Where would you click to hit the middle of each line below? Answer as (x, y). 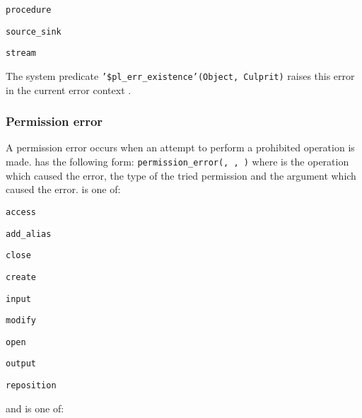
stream (21, 53)
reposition (31, 386)
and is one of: (35, 408)
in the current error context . (69, 89)
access (21, 212)
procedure (29, 10)
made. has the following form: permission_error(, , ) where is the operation (177, 162)
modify (21, 321)
